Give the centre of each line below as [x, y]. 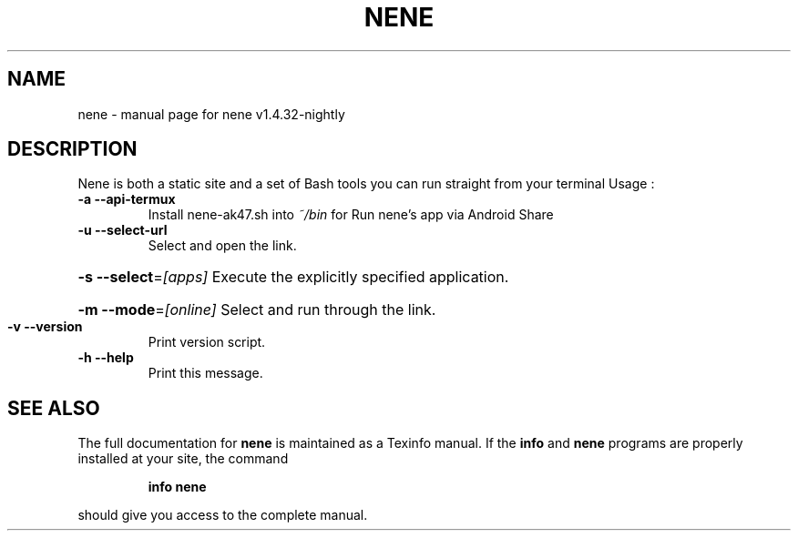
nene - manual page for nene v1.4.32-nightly [211, 114]
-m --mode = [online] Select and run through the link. [257, 310]
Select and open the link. [222, 246]
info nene [177, 487]
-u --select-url [123, 230]
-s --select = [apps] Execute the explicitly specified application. [293, 277]
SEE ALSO [54, 408]
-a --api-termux [127, 199]
